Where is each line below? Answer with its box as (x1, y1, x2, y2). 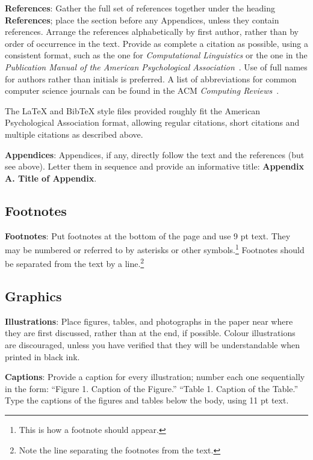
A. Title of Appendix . (5, 171, 97, 184)
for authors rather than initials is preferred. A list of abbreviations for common (5, 72, 297, 85)
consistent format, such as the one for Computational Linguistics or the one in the (5, 49, 308, 61)
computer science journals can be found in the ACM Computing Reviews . (5, 84, 279, 97)
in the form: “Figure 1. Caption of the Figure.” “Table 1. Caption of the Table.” (5, 382, 299, 394)
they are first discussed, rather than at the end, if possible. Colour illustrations (5, 327, 296, 339)
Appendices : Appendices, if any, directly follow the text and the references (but (5, 148, 305, 161)
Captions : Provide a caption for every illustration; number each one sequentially (5, 370, 305, 383)
